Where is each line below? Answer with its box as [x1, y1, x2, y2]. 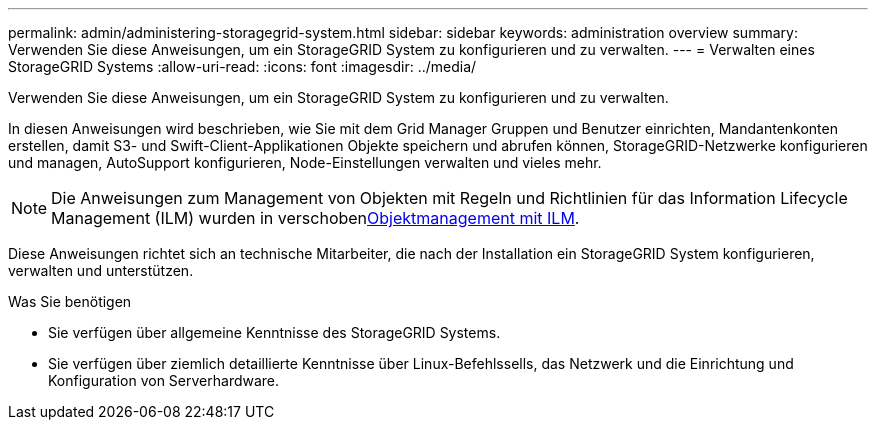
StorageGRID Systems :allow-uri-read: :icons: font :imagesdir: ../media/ [8, 58, 477, 75]
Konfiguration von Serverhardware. [48, 372, 280, 389]
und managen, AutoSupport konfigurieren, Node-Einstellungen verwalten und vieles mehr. [8, 154, 602, 171]
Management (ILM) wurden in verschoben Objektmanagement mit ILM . [51, 208, 580, 228]
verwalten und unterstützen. [8, 262, 194, 279]
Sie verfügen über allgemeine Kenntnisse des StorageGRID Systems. [48, 324, 501, 341]
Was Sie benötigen [8, 293, 132, 310]
